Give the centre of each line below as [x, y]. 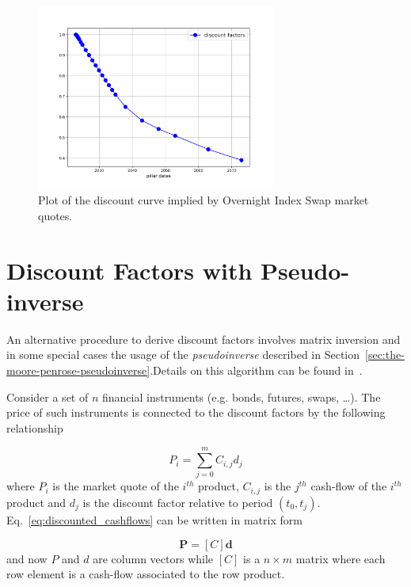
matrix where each [341, 558]
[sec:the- [385, 354]
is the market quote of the [116, 486]
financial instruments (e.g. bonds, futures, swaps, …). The [241, 396]
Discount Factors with [129, 270]
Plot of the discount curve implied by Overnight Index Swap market [204, 200]
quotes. [55, 215]
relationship [35, 427]
